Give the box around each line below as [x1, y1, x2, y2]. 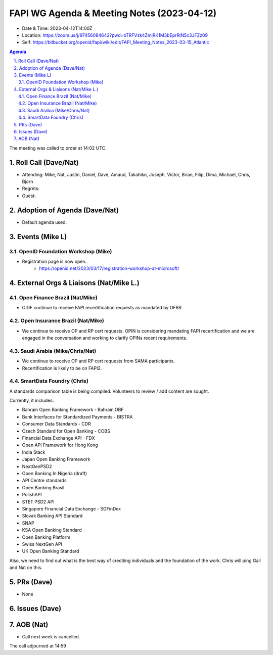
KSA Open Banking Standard [22, 527, 82, 533]
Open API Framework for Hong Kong [22, 442, 98, 448]
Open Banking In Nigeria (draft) [22, 470, 87, 476]
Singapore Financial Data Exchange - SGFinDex [22, 505, 121, 511]
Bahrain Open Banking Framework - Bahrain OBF [22, 407, 124, 413]
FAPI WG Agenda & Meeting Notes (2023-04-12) [9, 8, 217, 19]
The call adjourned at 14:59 [9, 643, 67, 649]
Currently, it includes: [9, 397, 54, 404]
